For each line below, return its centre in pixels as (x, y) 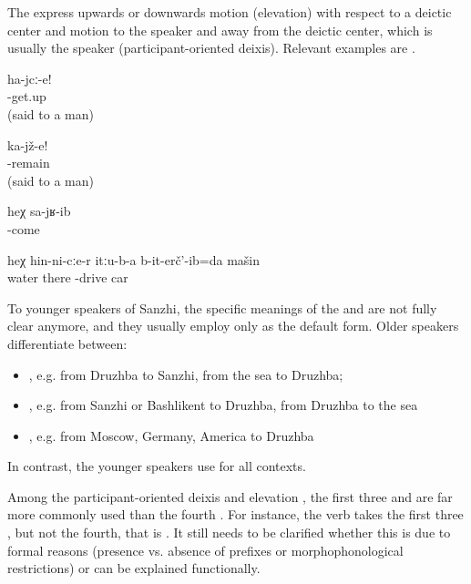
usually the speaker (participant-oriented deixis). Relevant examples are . (211, 48)
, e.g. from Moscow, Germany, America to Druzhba (171, 435)
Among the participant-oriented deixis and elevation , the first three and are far (230, 496)
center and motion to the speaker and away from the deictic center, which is (220, 30)
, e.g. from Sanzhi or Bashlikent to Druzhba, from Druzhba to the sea (223, 405)
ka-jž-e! (28, 144)
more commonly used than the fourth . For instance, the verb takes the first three (235, 514)
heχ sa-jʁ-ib (39, 211)
